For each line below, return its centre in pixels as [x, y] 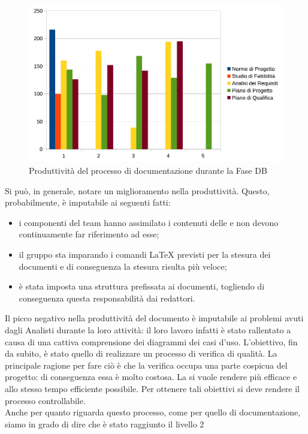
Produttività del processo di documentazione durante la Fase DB [148, 171]
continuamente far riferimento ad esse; [89, 234]
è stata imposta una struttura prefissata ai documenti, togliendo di [142, 286]
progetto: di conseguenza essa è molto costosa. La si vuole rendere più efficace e [151, 377]
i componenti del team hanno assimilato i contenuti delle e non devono [149, 222]
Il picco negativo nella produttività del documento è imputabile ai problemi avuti [154, 318]
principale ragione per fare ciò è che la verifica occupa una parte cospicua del [146, 365]
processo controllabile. [45, 400]
